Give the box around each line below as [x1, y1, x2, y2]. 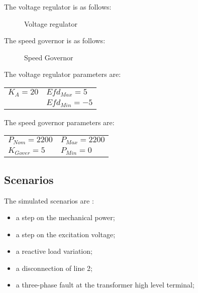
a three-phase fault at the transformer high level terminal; [16, 279, 194, 290]
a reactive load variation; [16, 246, 92, 256]
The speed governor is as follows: [4, 35, 106, 46]
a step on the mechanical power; [16, 212, 115, 223]
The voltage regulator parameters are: [4, 69, 121, 79]
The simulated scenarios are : [4, 195, 94, 206]
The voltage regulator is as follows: [4, 2, 112, 12]
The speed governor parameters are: [4, 117, 115, 127]
